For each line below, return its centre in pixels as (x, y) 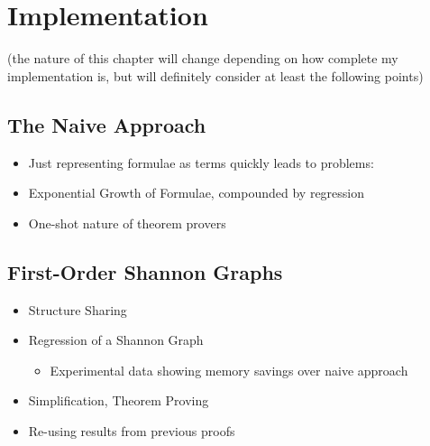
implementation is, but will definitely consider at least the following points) (215, 75)
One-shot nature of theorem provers (127, 223)
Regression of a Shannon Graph (116, 340)
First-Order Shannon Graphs (145, 271)
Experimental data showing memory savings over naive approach (229, 370)
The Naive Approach (107, 124)
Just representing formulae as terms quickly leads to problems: (201, 162)
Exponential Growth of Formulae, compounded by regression (197, 193)
